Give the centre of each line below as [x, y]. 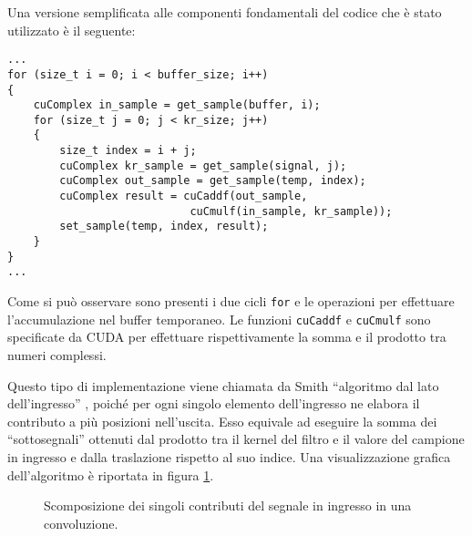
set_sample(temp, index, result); [164, 227]
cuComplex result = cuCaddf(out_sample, [184, 196]
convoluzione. [81, 523]
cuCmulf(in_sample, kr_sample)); [291, 211]
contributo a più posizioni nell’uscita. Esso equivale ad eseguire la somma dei [222, 421]
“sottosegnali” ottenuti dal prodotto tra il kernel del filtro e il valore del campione [236, 439]
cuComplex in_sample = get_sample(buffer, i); [177, 105]
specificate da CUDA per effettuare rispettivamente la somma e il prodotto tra [227, 337]
